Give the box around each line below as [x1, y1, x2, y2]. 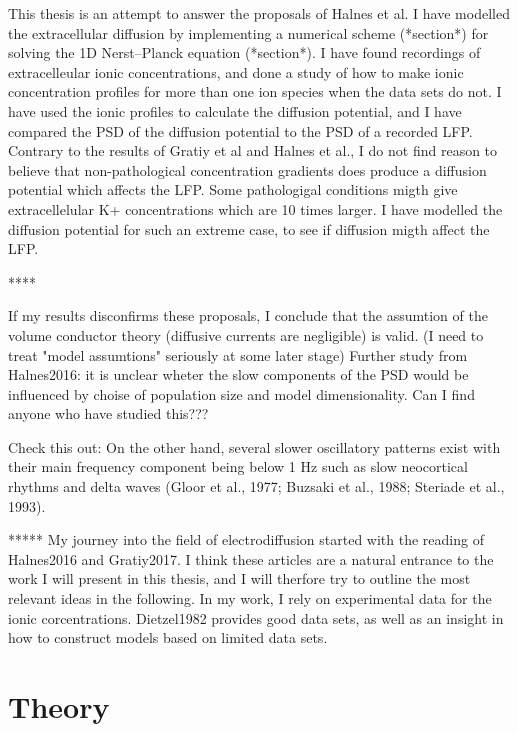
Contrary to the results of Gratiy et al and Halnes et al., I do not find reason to [8, 140, 498, 161]
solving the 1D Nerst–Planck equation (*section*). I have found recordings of [8, 42, 481, 63]
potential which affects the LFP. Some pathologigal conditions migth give [8, 179, 458, 200]
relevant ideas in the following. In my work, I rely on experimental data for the [8, 588, 492, 609]
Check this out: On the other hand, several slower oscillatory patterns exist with [8, 436, 501, 457]
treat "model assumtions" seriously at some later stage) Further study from [8, 344, 468, 365]
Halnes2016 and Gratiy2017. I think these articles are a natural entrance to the [8, 548, 494, 569]
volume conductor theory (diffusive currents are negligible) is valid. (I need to [8, 324, 484, 345]
